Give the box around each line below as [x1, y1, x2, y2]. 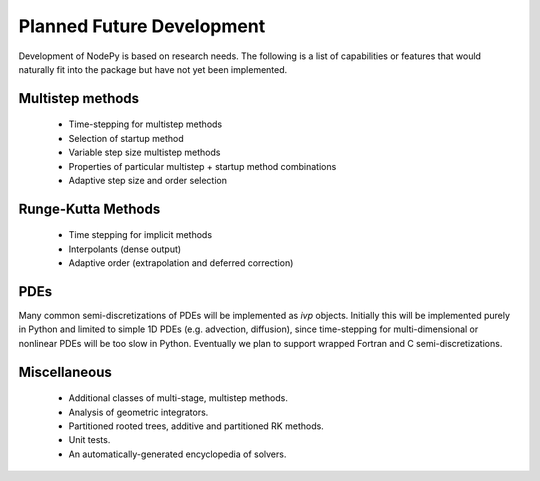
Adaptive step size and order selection [68, 174, 227, 186]
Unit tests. [68, 434, 111, 446]
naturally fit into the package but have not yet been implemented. [18, 63, 288, 75]
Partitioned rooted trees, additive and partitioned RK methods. [68, 420, 324, 432]
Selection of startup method [68, 132, 184, 144]
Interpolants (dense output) [68, 243, 182, 255]
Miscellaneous [18, 363, 112, 380]
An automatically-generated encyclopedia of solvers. [68, 448, 287, 460]
